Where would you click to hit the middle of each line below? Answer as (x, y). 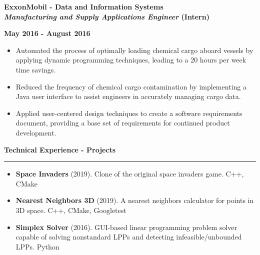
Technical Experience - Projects (60, 149)
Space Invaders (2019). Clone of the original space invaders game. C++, (130, 174)
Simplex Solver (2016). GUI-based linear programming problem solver (126, 227)
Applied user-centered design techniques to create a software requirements (129, 113)
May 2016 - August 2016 (47, 33)
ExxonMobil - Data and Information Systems (84, 6)
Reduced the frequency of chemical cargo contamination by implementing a (131, 86)
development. (36, 132)
